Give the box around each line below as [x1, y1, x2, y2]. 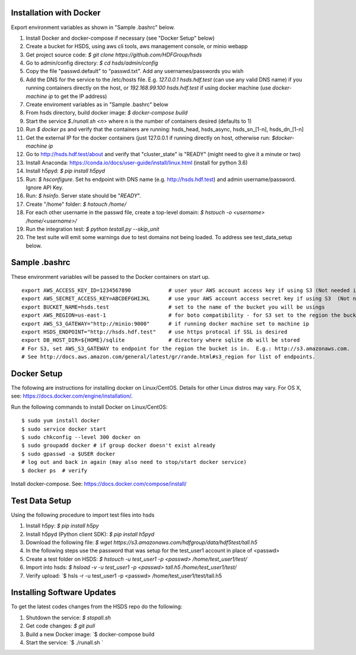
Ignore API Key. [26, 184, 63, 191]
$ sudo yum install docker [21, 417, 100, 424]
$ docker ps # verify [21, 467, 88, 474]
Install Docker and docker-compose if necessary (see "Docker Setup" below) [26, 34, 215, 42]
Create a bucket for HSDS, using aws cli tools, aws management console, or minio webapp [26, 43, 248, 50]
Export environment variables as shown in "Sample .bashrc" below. [11, 24, 175, 31]
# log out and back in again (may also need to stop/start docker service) [21, 459, 247, 466]
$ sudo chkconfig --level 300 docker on [21, 434, 141, 440]
